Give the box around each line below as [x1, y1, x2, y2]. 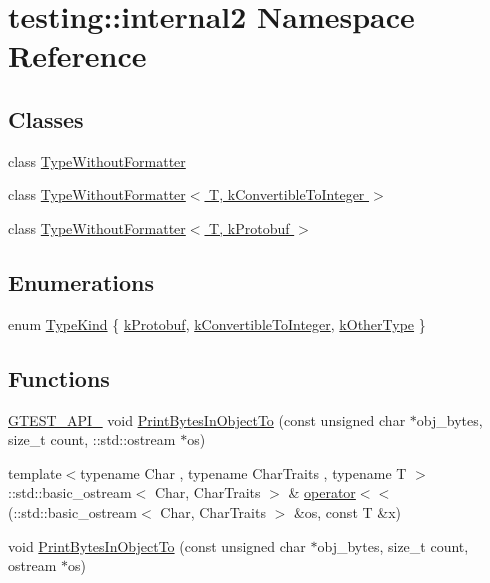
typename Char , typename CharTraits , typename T [80, 462, 407, 483]
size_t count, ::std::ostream [8, 429, 176, 450]
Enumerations [8, 266, 155, 297]
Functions [8, 362, 110, 393]
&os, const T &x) [293, 501, 401, 522]
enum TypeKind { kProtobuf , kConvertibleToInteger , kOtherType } [8, 313, 426, 334]
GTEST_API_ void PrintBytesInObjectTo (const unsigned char [8, 409, 406, 430]
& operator [288, 482, 356, 503]
